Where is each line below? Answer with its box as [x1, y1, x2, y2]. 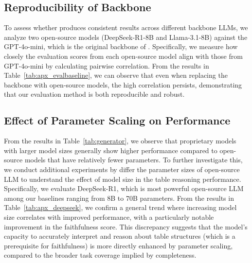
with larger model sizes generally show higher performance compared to [4, 145, 217, 155]
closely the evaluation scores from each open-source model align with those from [4, 51, 243, 61]
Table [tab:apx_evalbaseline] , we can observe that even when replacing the [4, 70, 228, 80]
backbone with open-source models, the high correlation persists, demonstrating [4, 79, 242, 89]
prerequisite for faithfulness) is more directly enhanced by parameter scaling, [4, 240, 233, 250]
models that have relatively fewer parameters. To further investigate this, [24, 155, 243, 165]
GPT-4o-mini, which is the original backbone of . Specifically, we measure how [4, 41, 238, 52]
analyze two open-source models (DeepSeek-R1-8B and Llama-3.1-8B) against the [4, 32, 248, 42]
